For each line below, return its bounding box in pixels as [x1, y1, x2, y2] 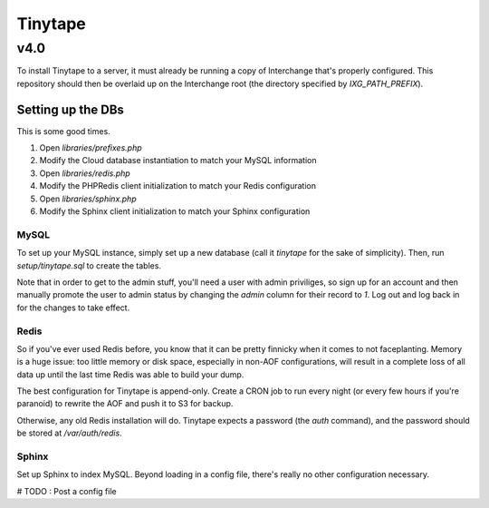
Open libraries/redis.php [39, 168, 130, 179]
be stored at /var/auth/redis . [16, 427, 122, 439]
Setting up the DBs [16, 102, 124, 117]
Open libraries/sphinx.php [39, 193, 137, 204]
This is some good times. [16, 125, 110, 136]
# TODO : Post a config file [16, 485, 117, 496]
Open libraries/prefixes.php [39, 142, 142, 153]
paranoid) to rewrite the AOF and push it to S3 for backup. [16, 398, 234, 409]
